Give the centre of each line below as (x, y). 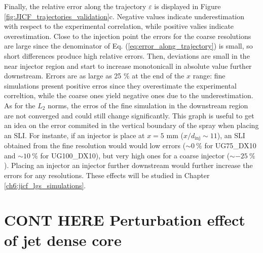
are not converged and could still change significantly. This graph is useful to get (129, 115)
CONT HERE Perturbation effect (125, 220)
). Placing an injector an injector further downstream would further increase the (128, 165)
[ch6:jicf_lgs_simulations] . (45, 185)
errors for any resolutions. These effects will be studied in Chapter (107, 175)
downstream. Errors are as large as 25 (63, 76)
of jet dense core (63, 240)
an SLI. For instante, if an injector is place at (74, 135)
